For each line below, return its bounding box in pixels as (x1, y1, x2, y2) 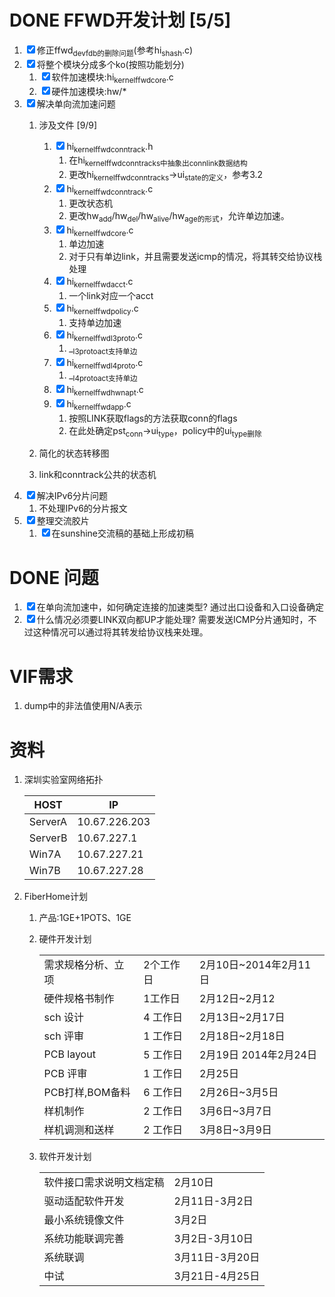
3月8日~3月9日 (198, 1123, 272, 1137)
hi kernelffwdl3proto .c (66, 329, 143, 343)
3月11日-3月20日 (173, 1251, 261, 1265)
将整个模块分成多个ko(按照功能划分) (36, 58, 185, 70)
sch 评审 (43, 1029, 84, 1043)
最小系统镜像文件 (43, 1213, 125, 1227)
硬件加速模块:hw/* (51, 85, 127, 97)
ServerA (28, 815, 68, 829)
